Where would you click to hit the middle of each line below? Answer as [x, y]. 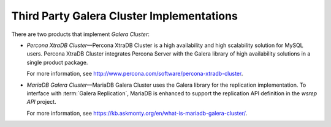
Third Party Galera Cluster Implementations [125, 16]
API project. [41, 102]
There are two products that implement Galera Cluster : [80, 34]
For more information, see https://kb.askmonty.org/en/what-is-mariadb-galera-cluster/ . [137, 113]
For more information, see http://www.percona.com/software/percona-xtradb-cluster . [135, 74]
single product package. [57, 62]
